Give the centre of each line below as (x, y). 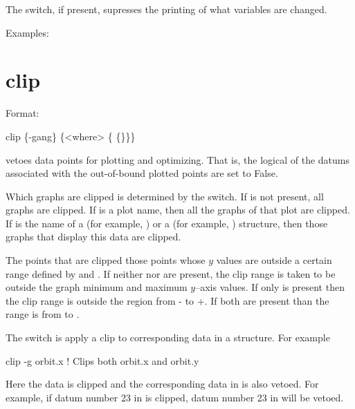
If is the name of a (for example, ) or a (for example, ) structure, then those (167, 223)
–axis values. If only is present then (270, 287)
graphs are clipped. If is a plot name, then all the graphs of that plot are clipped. (178, 210)
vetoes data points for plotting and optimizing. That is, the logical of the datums (177, 159)
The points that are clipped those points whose (106, 260)
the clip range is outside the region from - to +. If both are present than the (167, 300)
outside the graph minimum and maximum (97, 287)
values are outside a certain (274, 260)
